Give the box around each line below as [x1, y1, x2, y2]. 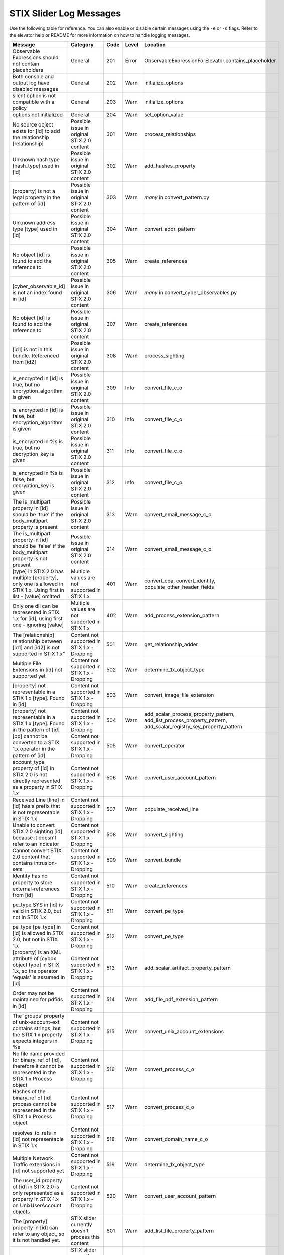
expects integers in [12, 1037, 58, 1044]
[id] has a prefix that [12, 803, 60, 810]
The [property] [12, 1218, 48, 1225]
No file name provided [12, 1050, 65, 1057]
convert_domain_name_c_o [144, 1136, 208, 1143]
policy [12, 105, 27, 112]
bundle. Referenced [12, 352, 59, 359]
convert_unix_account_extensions [144, 1028, 224, 1035]
